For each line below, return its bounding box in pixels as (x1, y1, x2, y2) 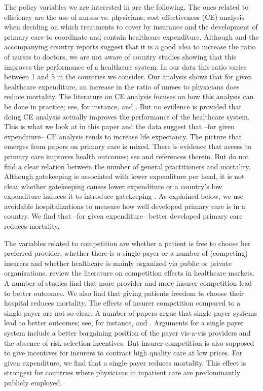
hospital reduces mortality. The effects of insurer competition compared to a (4, 297, 241, 308)
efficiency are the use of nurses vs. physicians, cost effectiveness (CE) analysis (4, 11, 244, 22)
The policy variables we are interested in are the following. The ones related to (4, 2, 249, 12)
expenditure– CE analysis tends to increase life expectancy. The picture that (4, 131, 242, 141)
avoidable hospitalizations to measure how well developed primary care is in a (4, 200, 246, 211)
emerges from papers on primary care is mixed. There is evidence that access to (4, 141, 251, 152)
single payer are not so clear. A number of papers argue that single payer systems (4, 307, 257, 318)
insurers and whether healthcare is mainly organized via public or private (4, 257, 232, 268)
